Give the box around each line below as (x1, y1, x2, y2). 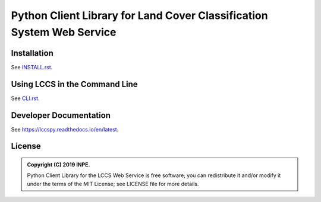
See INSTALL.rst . (11, 63, 53, 70)
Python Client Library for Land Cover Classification (11, 9, 268, 22)
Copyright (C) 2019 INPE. (27, 161, 90, 168)
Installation (11, 48, 53, 58)
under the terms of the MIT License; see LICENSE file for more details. (27, 180, 199, 187)
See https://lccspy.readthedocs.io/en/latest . (11, 126, 119, 133)
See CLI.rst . (11, 95, 40, 102)
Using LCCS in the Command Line (11, 79, 138, 89)
